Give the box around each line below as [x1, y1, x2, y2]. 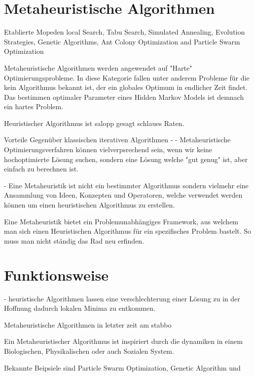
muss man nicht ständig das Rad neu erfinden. [4, 235, 145, 246]
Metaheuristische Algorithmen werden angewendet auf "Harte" [4, 62, 192, 73]
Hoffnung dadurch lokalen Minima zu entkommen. [4, 303, 155, 313]
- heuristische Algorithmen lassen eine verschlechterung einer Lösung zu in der [4, 293, 240, 303]
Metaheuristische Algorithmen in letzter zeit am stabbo [4, 319, 172, 330]
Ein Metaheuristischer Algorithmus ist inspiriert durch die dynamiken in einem [4, 336, 243, 346]
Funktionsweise [4, 264, 109, 285]
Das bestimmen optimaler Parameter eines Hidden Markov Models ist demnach [4, 91, 244, 102]
